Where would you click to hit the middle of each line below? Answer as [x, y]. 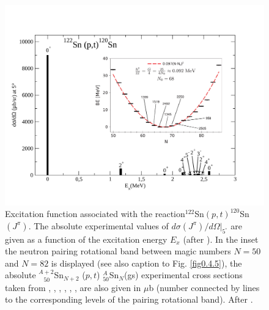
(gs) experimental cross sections [183, 275]
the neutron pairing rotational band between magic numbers [118, 251]
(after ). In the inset [221, 239]
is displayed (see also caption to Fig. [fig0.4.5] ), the [146, 263]
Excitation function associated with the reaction [95, 214]
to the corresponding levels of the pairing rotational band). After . [129, 299]
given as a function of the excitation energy [86, 239]
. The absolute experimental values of [98, 225]
